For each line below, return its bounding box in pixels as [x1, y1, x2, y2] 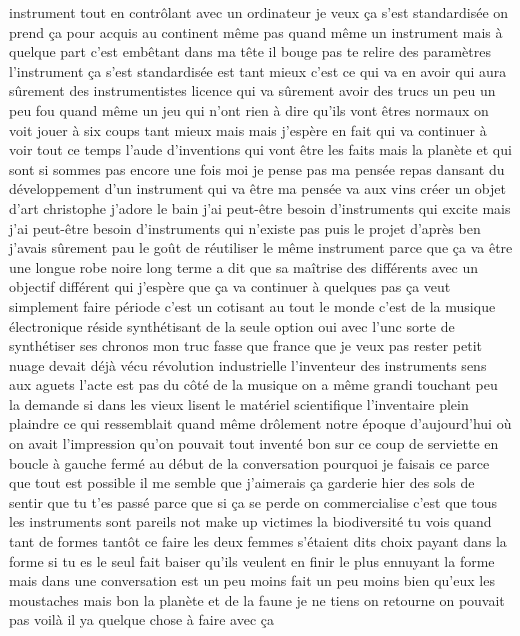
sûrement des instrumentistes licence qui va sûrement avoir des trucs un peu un [9, 80, 496, 101]
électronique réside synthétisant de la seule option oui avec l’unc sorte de [9, 315, 455, 336]
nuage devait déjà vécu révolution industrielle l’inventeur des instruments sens [9, 354, 487, 375]
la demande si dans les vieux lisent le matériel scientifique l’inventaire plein [9, 393, 469, 414]
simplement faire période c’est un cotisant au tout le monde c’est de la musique [9, 295, 496, 316]
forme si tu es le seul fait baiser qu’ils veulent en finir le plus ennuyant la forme [9, 550, 495, 571]
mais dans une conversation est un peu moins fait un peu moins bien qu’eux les [9, 570, 495, 591]
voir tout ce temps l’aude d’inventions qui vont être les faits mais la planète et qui [9, 139, 512, 160]
